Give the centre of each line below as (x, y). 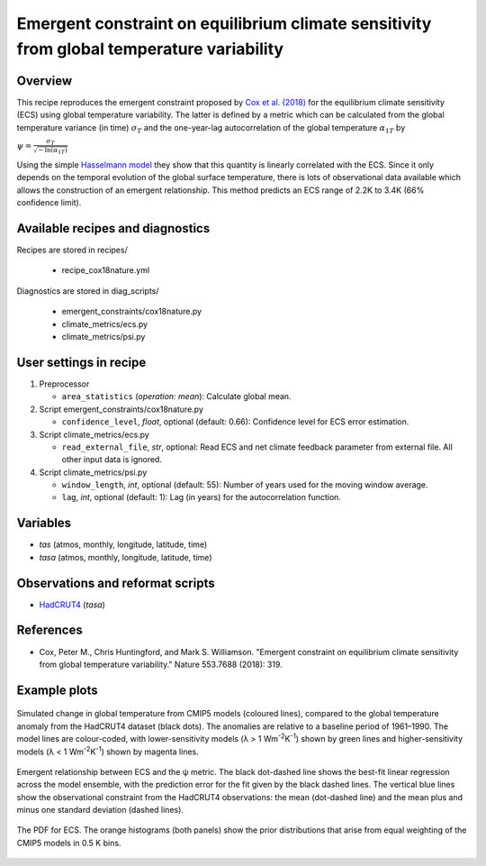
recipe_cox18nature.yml (106, 270)
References (49, 630)
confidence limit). (49, 203)
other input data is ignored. (112, 460)
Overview (45, 81)
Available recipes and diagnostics (113, 228)
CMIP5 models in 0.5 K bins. (69, 843)
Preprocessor (64, 384)
